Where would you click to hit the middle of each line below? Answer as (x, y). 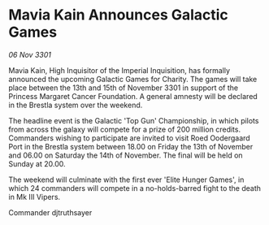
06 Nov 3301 (30, 54)
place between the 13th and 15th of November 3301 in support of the (123, 88)
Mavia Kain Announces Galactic (119, 15)
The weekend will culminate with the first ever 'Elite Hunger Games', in (126, 180)
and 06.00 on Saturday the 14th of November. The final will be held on (126, 155)
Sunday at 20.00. (37, 163)
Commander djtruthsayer (50, 212)
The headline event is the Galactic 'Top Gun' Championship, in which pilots (134, 120)
